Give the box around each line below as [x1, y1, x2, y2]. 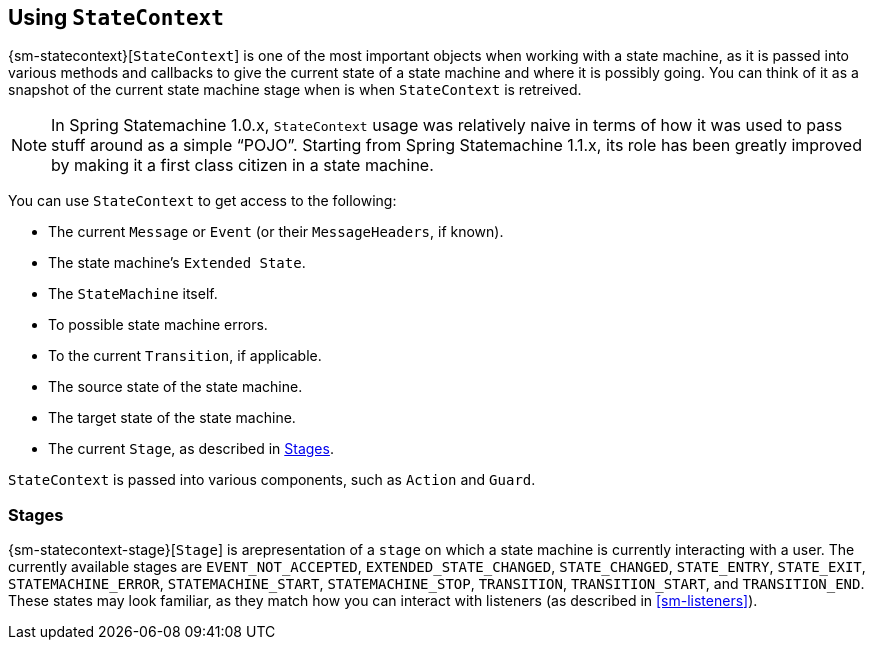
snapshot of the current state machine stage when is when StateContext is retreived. [8, 81, 582, 99]
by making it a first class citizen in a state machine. [51, 155, 434, 176]
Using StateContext [8, 5, 224, 30]
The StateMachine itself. [48, 285, 218, 303]
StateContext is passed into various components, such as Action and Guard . [8, 471, 536, 489]
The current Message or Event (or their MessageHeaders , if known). [48, 223, 504, 241]
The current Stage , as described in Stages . [48, 440, 334, 458]
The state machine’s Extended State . [48, 254, 306, 272]
